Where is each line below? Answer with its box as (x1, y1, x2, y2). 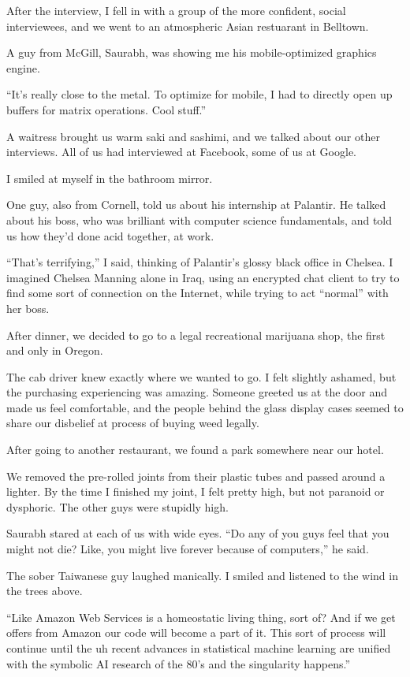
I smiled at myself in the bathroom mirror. (6, 169, 213, 186)
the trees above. (6, 582, 83, 599)
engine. (6, 59, 40, 76)
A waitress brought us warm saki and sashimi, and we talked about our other (6, 128, 380, 144)
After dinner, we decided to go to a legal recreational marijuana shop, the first (6, 326, 386, 343)
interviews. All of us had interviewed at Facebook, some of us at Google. (6, 143, 356, 160)
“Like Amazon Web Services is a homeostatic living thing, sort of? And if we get (6, 608, 396, 625)
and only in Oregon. (6, 342, 103, 359)
